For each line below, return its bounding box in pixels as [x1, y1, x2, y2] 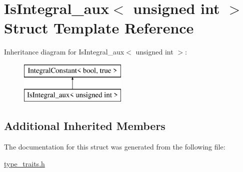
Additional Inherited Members [4, 118, 165, 133]
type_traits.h [4, 158, 45, 168]
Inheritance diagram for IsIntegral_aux [4, 46, 124, 57]
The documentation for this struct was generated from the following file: [4, 141, 225, 152]
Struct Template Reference [4, 17, 194, 38]
